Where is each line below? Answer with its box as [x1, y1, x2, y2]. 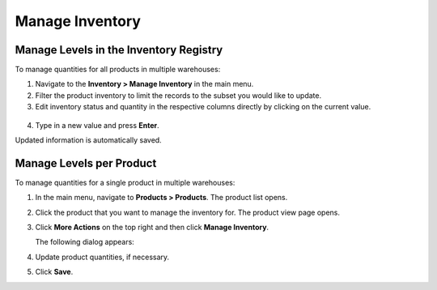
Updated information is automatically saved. [15, 135, 162, 145]
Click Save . [35, 267, 74, 277]
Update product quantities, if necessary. [35, 252, 170, 262]
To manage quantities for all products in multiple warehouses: [15, 65, 221, 75]
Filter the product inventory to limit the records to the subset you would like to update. [35, 90, 322, 100]
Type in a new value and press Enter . [35, 120, 159, 130]
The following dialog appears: [35, 237, 135, 247]
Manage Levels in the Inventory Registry [15, 43, 223, 57]
